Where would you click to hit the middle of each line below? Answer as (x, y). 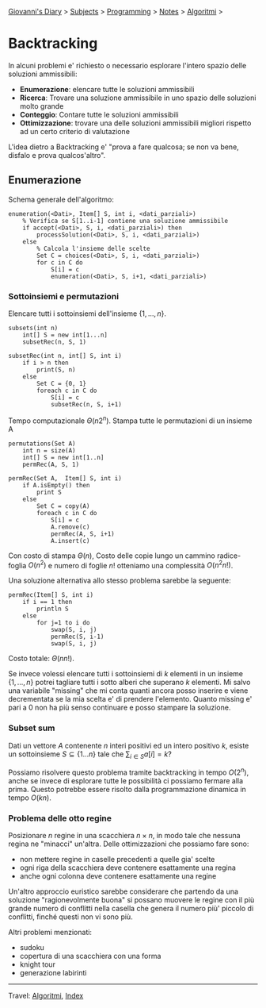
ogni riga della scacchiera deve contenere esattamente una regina (127, 868)
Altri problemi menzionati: (50, 933)
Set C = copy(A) (63, 506)
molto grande (42, 106)
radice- (229, 556)
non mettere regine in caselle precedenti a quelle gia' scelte (117, 860)
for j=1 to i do (63, 623)
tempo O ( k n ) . (30, 798)
